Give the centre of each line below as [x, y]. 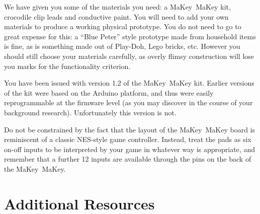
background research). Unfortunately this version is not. [90, 112]
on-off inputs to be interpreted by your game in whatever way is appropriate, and [129, 149]
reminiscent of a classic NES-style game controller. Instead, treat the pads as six [128, 139]
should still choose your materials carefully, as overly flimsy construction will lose [129, 56]
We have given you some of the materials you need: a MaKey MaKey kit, [117, 7]
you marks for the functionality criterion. [67, 66]
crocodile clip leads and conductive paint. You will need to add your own [116, 16]
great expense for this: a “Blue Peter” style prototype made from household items [130, 36]
